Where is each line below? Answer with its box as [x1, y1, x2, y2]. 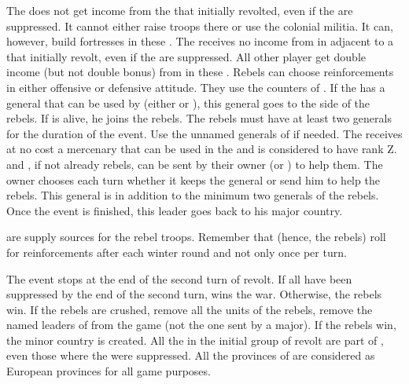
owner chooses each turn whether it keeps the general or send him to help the [6, 171, 380, 188]
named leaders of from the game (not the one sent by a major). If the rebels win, [6, 316, 396, 333]
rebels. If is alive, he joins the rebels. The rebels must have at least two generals [6, 110, 392, 126]
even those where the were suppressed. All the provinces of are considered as [6, 347, 375, 364]
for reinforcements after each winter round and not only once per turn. [6, 243, 347, 260]
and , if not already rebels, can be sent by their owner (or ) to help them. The [6, 155, 383, 172]
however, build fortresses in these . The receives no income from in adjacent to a [6, 33, 394, 49]
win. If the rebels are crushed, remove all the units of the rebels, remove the [6, 301, 373, 317]
